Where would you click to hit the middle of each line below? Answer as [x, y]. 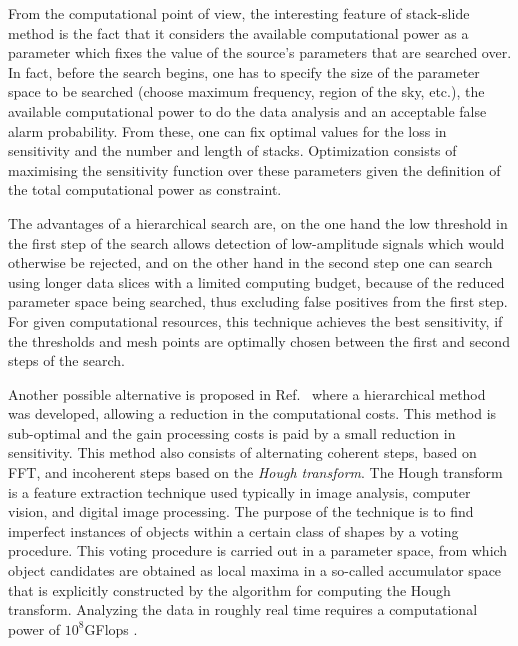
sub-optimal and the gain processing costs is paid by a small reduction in [232, 432]
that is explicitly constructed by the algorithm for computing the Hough [229, 589]
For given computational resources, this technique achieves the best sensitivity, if [255, 320]
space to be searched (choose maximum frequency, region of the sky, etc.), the [246, 91]
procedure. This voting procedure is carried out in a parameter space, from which [258, 550]
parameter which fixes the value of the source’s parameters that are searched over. [260, 52]
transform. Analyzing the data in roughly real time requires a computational [243, 609]
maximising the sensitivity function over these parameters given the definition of [254, 169]
